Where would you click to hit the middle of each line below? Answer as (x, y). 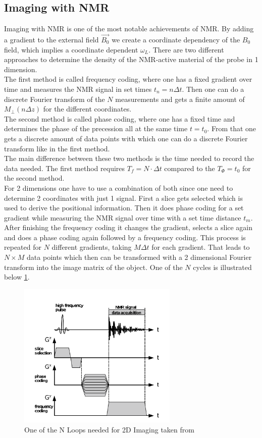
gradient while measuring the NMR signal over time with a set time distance (123, 217)
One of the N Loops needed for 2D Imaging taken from (109, 430)
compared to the (190, 168)
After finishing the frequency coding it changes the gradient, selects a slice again (128, 227)
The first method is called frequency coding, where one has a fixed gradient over (128, 79)
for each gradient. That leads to (201, 247)
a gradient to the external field (51, 40)
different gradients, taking (92, 247)
